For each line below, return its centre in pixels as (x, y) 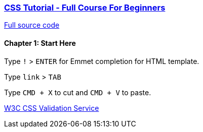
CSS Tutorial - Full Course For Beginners (85, 8)
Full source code (32, 25)
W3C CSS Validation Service (52, 108)
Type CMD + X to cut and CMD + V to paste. (78, 92)
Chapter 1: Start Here (40, 43)
